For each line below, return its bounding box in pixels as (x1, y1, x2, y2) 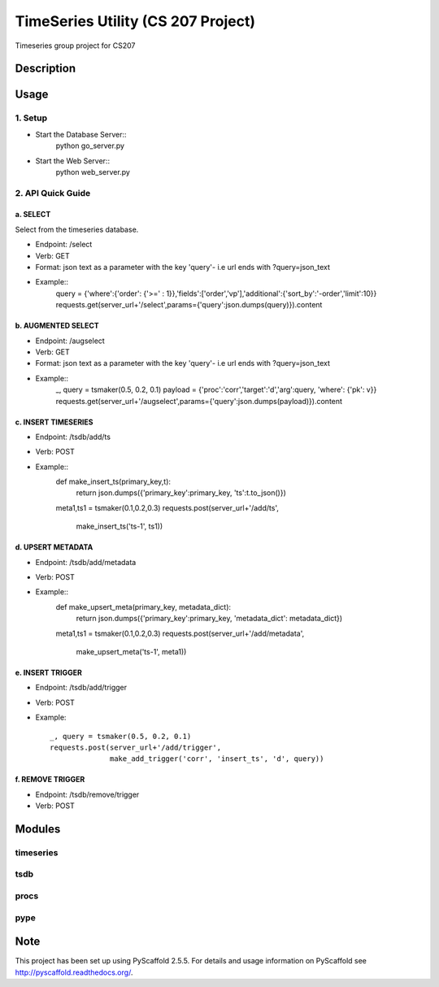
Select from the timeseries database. (15, 224, 139, 234)
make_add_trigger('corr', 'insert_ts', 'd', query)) (110, 754, 324, 763)
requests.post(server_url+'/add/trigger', (50, 742, 222, 752)
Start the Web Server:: (35, 155, 110, 166)
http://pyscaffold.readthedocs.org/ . (15, 967, 133, 977)
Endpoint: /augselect (35, 336, 105, 346)
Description (15, 62, 76, 76)
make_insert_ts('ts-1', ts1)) (76, 521, 163, 532)
